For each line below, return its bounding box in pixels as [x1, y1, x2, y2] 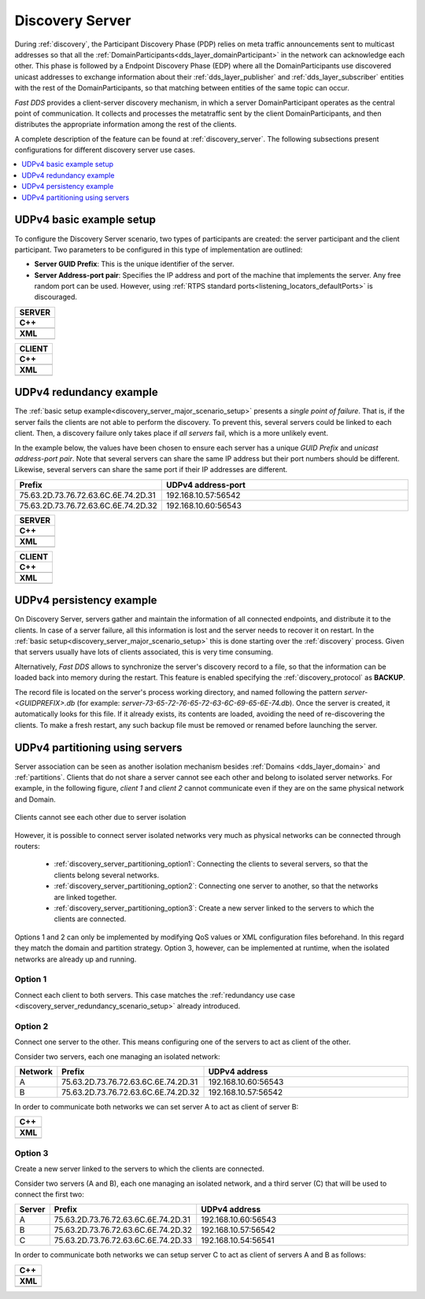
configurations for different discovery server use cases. [14, 146, 196, 155]
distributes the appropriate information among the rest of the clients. [14, 120, 237, 129]
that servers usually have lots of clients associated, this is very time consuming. [14, 648, 273, 657]
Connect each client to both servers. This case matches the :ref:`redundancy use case [14, 990, 295, 999]
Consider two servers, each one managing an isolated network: [14, 1051, 220, 1061]
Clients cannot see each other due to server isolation [14, 813, 187, 822]
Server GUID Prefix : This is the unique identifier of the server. [34, 260, 235, 269]
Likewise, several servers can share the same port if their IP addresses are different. [14, 465, 288, 474]
